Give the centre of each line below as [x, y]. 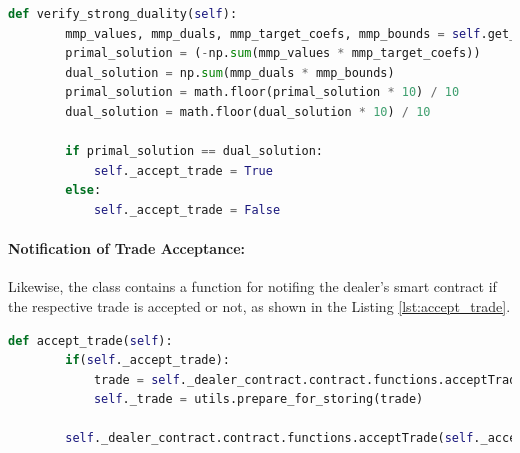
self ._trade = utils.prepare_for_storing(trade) [258, 399]
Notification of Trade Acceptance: [127, 248]
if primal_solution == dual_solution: [194, 151]
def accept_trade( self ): [90, 340]
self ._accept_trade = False [187, 209]
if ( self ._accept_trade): [147, 360]
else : [83, 190]
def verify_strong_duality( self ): [123, 14]
